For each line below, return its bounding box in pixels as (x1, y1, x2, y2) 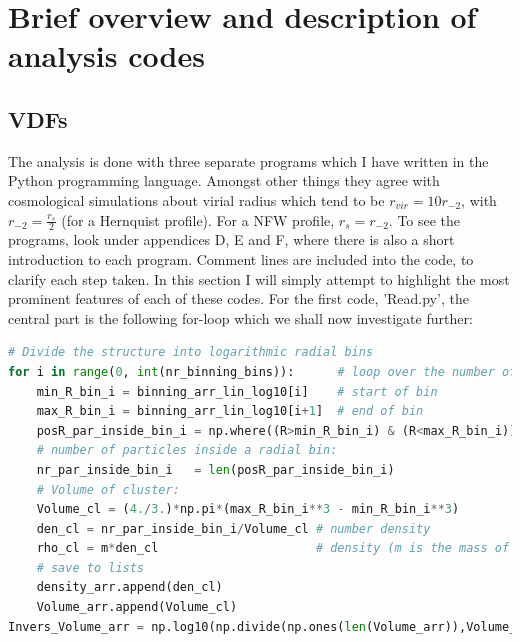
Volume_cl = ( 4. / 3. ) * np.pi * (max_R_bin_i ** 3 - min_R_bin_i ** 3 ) (36, 502, 460, 517)
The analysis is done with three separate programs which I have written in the (8, 150, 489, 171)
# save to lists (36, 560, 145, 575)
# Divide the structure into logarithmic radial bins (8, 345, 374, 360)
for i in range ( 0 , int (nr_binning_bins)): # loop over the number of (8, 364, 517, 379)
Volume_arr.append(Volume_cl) (36, 600, 238, 615)
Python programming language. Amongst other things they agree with (8, 170, 440, 191)
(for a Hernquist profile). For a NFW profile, (61, 209, 335, 230)
